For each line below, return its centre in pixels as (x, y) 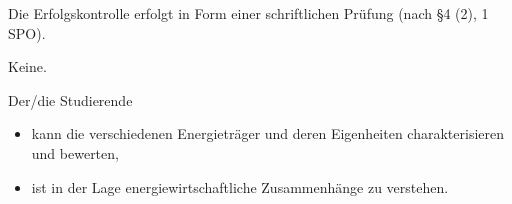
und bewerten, (75, 152)
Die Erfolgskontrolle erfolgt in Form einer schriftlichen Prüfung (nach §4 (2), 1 (248, 13)
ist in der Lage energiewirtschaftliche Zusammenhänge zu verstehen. (240, 186)
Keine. (27, 66)
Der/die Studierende (70, 99)
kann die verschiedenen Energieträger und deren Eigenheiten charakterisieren (268, 133)
